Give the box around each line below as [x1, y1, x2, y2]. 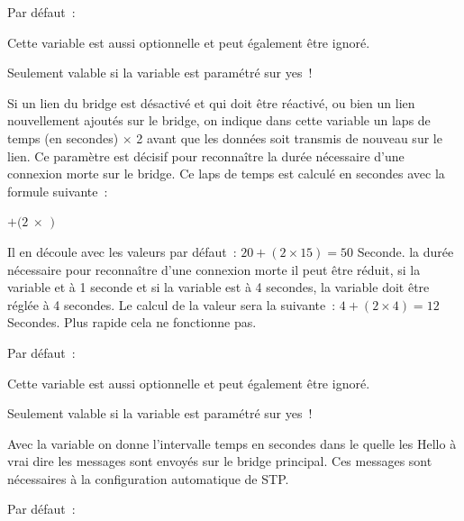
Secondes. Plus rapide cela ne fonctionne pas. [7, 313, 257, 332]
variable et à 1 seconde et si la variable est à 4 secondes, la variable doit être [7, 278, 430, 297]
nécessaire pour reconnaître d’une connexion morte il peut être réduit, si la [7, 260, 421, 279]
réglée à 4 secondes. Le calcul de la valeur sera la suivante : [7, 295, 336, 314]
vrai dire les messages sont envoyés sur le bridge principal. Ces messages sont [7, 452, 432, 471]
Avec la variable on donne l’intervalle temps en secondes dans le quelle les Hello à [7, 434, 457, 452]
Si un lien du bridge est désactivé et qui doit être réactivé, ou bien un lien [7, 93, 415, 112]
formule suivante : [7, 181, 108, 200]
